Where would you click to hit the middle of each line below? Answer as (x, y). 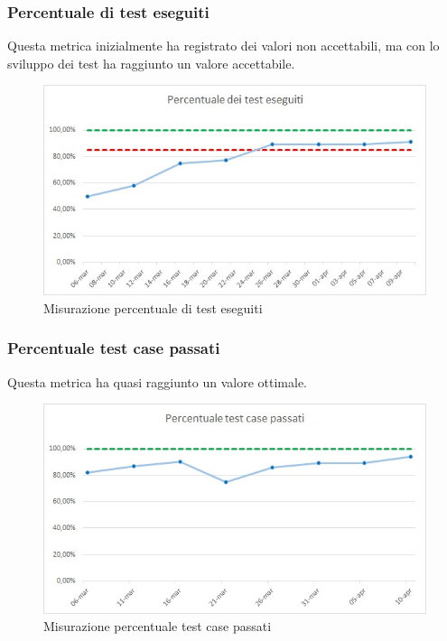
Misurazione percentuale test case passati (158, 626)
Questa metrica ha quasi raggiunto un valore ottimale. (157, 381)
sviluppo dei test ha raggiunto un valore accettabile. (151, 63)
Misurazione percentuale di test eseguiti (153, 307)
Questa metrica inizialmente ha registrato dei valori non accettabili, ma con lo (223, 46)
